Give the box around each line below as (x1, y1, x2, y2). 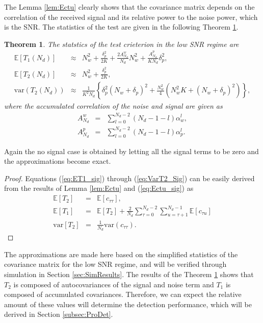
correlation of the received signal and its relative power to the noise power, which (4, 11, 258, 22)
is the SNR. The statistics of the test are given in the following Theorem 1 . (4, 21, 239, 32)
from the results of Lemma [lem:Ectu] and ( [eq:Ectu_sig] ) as (4, 183, 194, 193)
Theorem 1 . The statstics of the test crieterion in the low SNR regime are (4, 38, 239, 49)
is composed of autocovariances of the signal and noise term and (13, 279, 214, 289)
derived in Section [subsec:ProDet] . (4, 309, 113, 319)
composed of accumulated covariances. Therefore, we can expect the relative (4, 289, 242, 300)
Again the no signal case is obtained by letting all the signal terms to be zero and (4, 145, 259, 156)
